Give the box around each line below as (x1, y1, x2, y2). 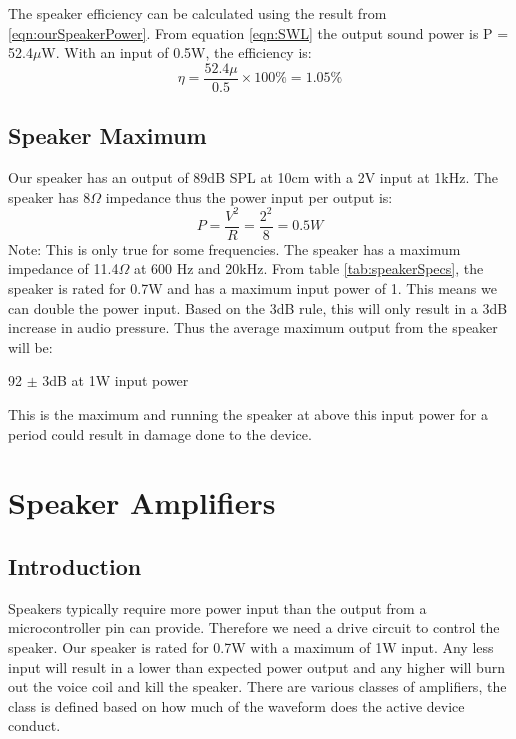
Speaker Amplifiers (8, 482, 276, 523)
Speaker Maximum (8, 120, 207, 151)
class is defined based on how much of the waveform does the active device (8, 695, 465, 716)
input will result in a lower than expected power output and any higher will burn (8, 656, 505, 677)
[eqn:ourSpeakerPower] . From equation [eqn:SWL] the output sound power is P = (8, 22, 509, 43)
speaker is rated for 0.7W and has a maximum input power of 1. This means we (8, 277, 497, 298)
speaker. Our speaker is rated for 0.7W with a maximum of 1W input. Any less (8, 636, 494, 657)
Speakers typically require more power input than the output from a (8, 597, 427, 618)
